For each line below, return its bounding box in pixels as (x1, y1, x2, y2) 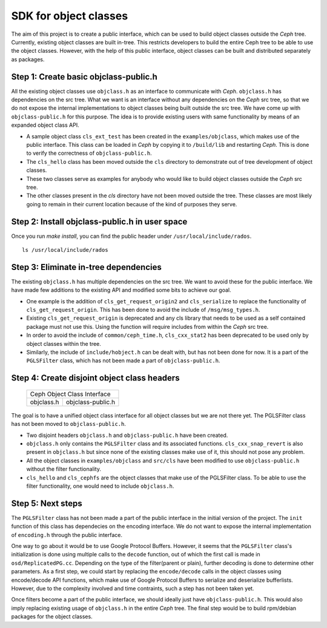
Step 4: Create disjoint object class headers (11, 373, 180, 383)
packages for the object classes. (11, 613, 93, 620)
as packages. (11, 55, 45, 63)
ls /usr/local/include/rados (22, 246, 108, 253)
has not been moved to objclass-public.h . (11, 420, 127, 428)
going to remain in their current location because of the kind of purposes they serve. (26, 200, 237, 208)
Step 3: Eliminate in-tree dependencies (11, 262, 162, 272)
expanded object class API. (11, 121, 79, 129)
